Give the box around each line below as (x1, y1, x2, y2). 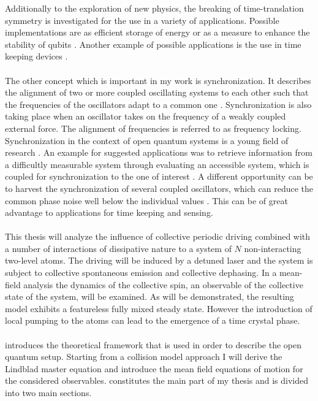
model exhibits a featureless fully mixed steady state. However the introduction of (5, 302, 312, 315)
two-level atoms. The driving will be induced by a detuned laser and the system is (5, 254, 313, 267)
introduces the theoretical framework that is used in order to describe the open (5, 338, 301, 351)
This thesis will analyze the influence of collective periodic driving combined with (5, 230, 311, 243)
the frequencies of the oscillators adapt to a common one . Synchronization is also (5, 97, 312, 110)
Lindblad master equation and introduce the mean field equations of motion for (5, 362, 303, 375)
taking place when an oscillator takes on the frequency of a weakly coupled (5, 110, 286, 123)
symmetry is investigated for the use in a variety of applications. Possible (5, 13, 279, 26)
